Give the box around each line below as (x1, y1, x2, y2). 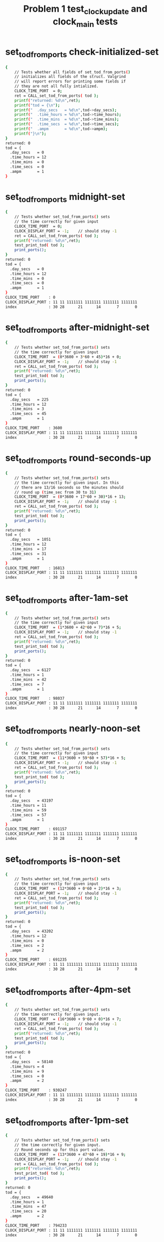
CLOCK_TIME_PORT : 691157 (5, 827, 67, 832)
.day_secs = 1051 (10, 537, 51, 542)
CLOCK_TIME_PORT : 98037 (5, 696, 65, 701)
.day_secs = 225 (10, 397, 49, 402)
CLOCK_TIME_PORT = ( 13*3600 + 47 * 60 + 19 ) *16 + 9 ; (14, 1152, 126, 1157)
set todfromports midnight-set (5, 191, 125, 204)
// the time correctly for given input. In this (14, 480, 119, 485)
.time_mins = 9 (10, 1069, 44, 1074)
